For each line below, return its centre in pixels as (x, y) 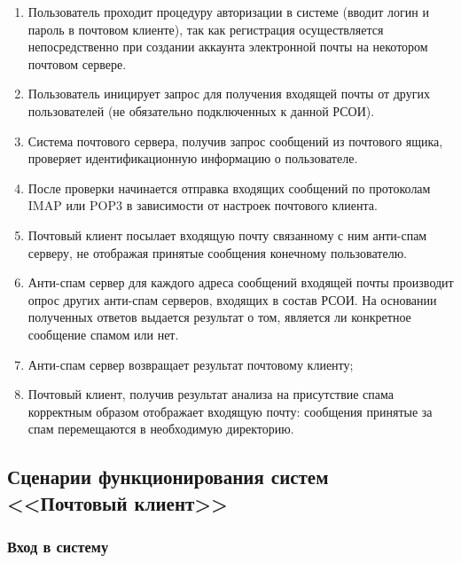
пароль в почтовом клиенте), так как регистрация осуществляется (206, 29)
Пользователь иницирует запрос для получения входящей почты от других (229, 94)
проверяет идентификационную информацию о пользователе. (193, 158)
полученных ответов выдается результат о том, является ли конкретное (219, 317)
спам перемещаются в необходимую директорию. (161, 429)
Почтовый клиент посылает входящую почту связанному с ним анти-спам (227, 235)
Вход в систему (58, 546)
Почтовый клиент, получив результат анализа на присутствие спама (211, 394)
